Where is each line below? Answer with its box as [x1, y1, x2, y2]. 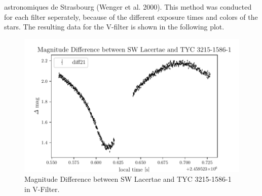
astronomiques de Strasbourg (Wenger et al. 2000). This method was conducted [4, 2, 252, 12]
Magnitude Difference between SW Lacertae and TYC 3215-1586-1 [24, 174, 232, 184]
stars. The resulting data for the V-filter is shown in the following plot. [4, 21, 224, 32]
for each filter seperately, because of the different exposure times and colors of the [4, 11, 258, 22]
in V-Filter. [24, 183, 60, 194]
